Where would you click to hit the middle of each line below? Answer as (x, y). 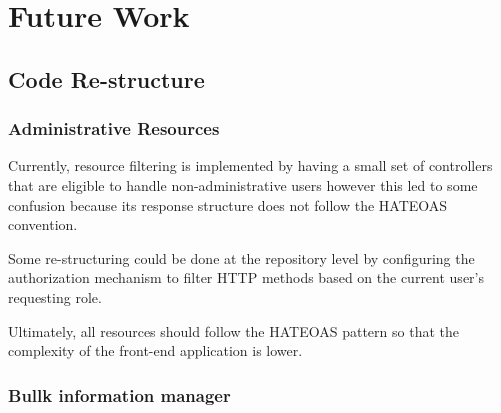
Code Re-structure (106, 78)
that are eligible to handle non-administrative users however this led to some (243, 184)
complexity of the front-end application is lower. (155, 350)
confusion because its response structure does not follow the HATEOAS (228, 204)
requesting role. (55, 296)
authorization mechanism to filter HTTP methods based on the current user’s (246, 277)
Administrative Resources (114, 128)
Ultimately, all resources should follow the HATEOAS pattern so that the (233, 330)
